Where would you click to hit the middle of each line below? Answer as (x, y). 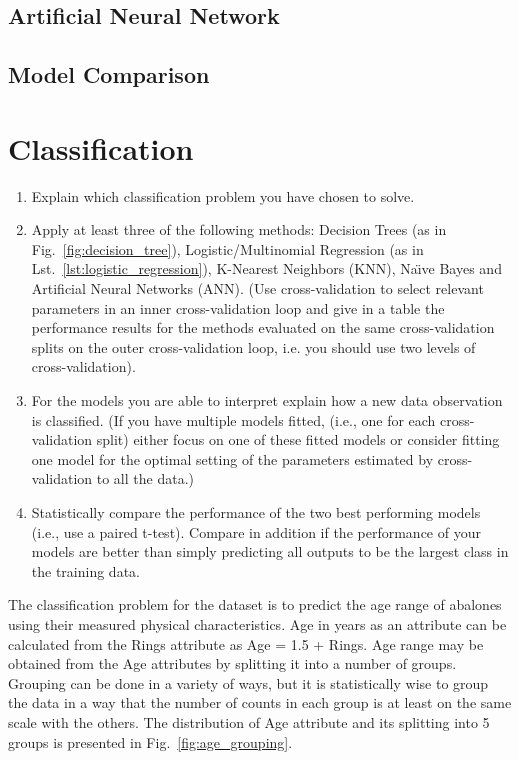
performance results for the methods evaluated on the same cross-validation (263, 327)
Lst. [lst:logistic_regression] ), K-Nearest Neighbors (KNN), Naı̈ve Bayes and (266, 268)
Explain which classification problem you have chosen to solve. (223, 195)
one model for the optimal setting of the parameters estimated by (232, 458)
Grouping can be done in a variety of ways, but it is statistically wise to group (248, 682)
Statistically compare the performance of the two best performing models (256, 512)
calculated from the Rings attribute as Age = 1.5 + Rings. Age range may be (246, 643)
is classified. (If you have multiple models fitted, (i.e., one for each (233, 419)
